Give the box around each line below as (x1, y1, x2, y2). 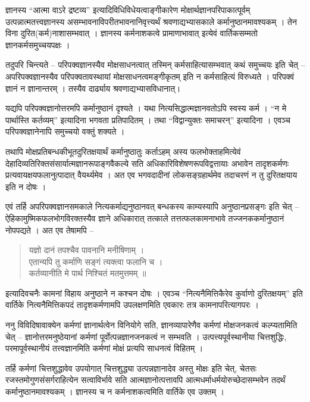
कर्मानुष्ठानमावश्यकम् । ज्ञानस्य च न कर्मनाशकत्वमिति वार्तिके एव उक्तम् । (5, 385, 225, 398)
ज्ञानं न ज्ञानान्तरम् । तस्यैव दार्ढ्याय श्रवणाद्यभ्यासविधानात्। (5, 82, 181, 94)
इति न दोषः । (5, 180, 46, 192)
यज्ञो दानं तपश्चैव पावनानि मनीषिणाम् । (29, 244, 145, 256)
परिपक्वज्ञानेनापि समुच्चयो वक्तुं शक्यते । (5, 125, 125, 138)
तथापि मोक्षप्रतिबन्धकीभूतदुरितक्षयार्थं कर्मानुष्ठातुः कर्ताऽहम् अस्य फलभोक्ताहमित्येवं (5, 145, 241, 157)
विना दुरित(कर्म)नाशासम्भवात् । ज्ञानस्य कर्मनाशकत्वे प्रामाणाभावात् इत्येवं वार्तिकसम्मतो (5, 27, 258, 39)
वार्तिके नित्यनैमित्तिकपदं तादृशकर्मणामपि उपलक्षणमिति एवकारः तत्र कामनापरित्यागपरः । (5, 298, 259, 311)
